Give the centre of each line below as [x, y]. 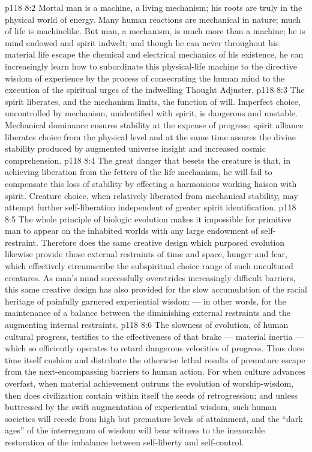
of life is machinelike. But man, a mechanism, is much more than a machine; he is [155, 31]
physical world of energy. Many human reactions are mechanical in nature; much [153, 19]
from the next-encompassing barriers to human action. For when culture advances [155, 371]
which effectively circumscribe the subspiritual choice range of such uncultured [149, 266]
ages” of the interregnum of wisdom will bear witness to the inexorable [135, 430]
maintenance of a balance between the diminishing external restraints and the [148, 313]
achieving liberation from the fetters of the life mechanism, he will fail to [139, 172]
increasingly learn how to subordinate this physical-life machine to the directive [151, 66]
